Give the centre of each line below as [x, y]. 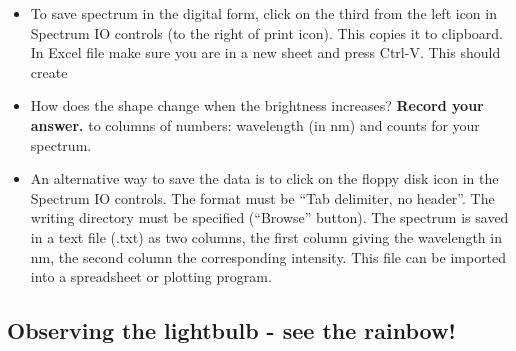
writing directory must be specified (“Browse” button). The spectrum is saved [269, 217]
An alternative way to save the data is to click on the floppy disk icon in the [264, 178]
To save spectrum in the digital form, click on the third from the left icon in [263, 13]
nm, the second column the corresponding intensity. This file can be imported [268, 256]
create [49, 71]
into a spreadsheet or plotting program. [151, 276]
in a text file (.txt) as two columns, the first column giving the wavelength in [266, 236]
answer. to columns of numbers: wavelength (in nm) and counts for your [255, 124]
